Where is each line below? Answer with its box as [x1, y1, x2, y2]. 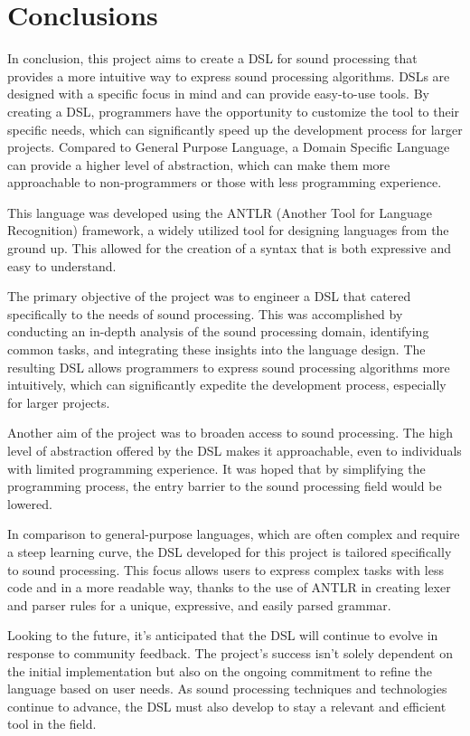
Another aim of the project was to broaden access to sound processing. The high [7, 423, 453, 442]
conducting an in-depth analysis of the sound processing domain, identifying [7, 322, 429, 341]
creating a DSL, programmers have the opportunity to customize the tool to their [7, 101, 460, 120]
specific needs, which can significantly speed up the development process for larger [7, 119, 463, 138]
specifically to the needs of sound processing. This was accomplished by [7, 304, 403, 323]
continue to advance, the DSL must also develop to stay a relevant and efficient [7, 696, 446, 715]
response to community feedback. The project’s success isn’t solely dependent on [7, 643, 453, 662]
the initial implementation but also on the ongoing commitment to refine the [7, 661, 432, 680]
